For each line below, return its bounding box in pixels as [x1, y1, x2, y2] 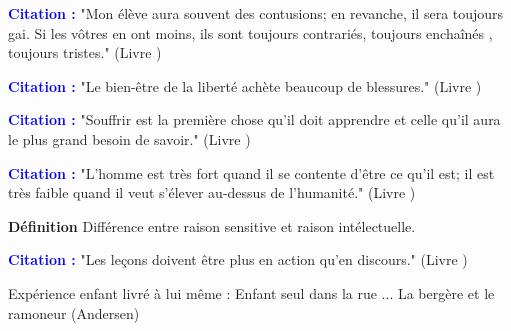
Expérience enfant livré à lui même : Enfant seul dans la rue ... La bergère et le [8, 282, 495, 303]
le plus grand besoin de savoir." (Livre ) [8, 128, 251, 149]
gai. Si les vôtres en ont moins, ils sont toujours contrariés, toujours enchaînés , [8, 22, 493, 43]
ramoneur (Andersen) [8, 302, 140, 323]
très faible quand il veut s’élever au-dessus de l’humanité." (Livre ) [8, 182, 416, 203]
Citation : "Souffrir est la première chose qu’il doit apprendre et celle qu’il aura [8, 109, 501, 130]
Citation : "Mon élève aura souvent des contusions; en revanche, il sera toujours [8, 3, 504, 23]
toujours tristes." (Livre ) [8, 42, 162, 63]
